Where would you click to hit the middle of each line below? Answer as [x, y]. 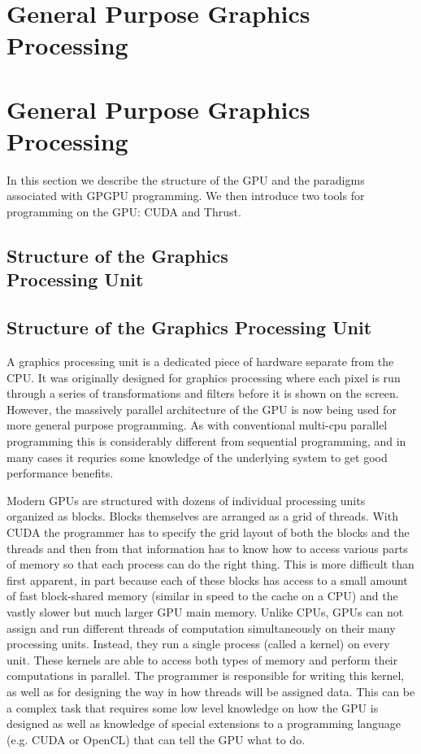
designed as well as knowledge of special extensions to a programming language [204, 723]
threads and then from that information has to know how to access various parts [207, 548]
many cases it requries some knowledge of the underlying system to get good [197, 457]
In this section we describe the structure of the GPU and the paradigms [186, 179]
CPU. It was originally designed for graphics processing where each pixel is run [204, 377]
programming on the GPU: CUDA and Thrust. [124, 212]
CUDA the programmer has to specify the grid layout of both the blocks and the [208, 532]
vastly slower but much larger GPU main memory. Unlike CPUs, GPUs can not [205, 611]
